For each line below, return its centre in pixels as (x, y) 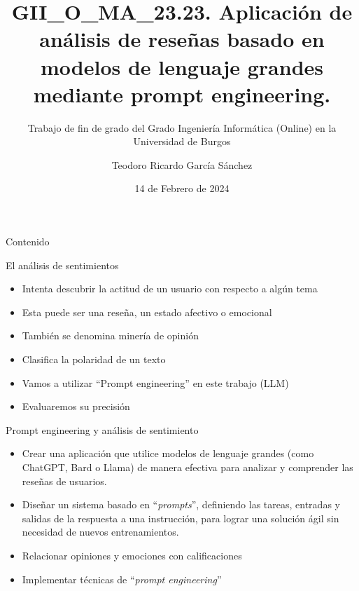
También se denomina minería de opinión (110, 335)
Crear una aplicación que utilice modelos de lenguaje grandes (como (168, 453)
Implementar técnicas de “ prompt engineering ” (122, 579)
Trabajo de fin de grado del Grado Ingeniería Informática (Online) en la (182, 127)
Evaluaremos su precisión (76, 406)
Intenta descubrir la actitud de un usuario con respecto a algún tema (170, 288)
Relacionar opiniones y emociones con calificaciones (132, 555)
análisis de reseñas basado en (182, 39)
